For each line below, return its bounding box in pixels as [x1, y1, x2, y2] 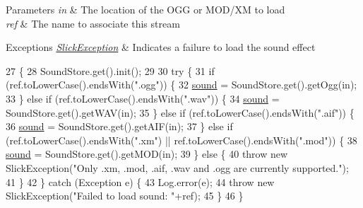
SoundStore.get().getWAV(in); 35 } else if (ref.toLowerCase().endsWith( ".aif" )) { [6, 105, 355, 120]
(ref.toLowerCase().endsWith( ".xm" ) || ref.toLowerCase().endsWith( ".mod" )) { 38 [6, 132, 357, 147]
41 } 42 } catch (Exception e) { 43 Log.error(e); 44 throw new [6, 174, 275, 189]
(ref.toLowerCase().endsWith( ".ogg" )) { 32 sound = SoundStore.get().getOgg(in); [6, 77, 357, 92]
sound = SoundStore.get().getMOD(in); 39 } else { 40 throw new [6, 146, 288, 161]
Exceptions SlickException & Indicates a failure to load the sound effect [6, 40, 316, 54]
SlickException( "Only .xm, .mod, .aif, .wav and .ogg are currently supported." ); [6, 160, 349, 175]
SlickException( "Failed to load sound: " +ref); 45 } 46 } [6, 188, 244, 203]
